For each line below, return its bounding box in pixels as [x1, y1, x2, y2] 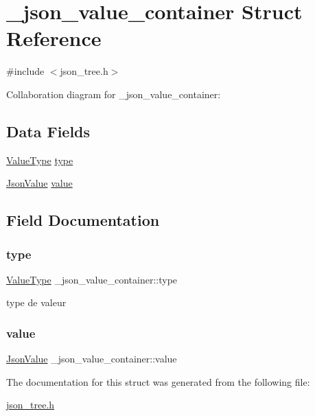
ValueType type [6, 152, 73, 167]
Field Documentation [6, 209, 160, 231]
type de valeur [6, 295, 67, 310]
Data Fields [6, 120, 91, 141]
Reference [6, 24, 102, 52]
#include [6, 64, 45, 78]
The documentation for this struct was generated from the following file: [6, 374, 310, 389]
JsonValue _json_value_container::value [6, 351, 177, 366]
